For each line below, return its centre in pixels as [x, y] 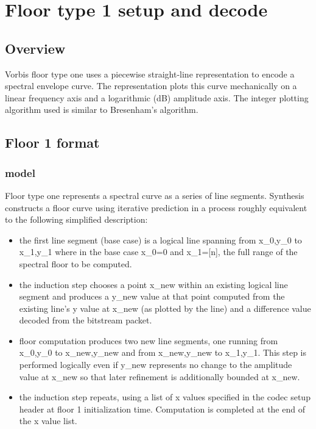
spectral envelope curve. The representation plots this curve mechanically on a [151, 86]
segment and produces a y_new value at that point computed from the [152, 296]
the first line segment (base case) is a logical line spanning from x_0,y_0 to [160, 240]
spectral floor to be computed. [75, 263]
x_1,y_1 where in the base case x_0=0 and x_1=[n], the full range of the [158, 252]
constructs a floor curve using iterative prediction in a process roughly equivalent [156, 207]
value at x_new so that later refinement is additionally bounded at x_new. [160, 376]
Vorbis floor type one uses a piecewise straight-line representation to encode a [150, 74]
